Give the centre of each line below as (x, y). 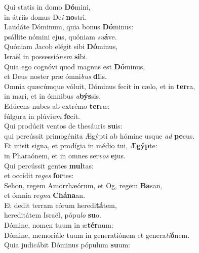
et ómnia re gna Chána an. (45, 195)
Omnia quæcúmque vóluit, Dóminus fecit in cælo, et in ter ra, (100, 86)
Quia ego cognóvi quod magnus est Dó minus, (75, 66)
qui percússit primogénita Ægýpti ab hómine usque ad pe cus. (99, 135)
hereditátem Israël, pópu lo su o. (53, 215)
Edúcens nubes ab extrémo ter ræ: (57, 106)
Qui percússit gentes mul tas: (49, 165)
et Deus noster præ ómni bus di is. (55, 76)
